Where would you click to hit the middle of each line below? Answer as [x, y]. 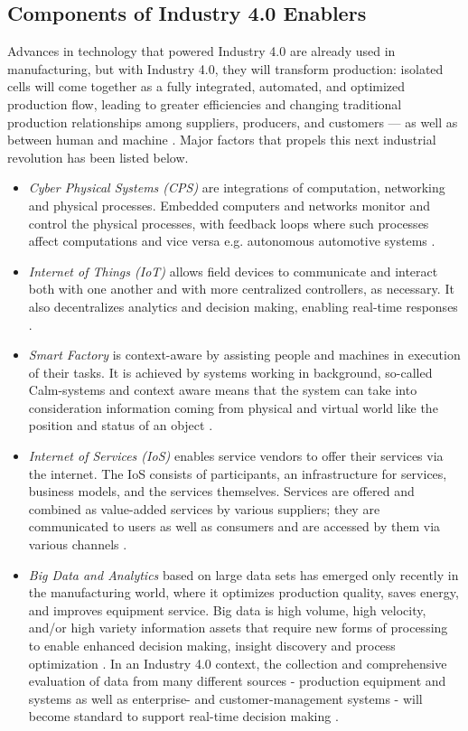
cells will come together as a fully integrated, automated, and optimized [206, 86]
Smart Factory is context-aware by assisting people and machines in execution [244, 355]
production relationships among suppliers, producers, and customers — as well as [233, 122]
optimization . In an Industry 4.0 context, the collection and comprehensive [238, 663]
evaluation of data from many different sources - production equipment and [237, 681]
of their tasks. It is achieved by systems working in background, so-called [230, 372]
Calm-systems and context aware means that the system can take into [223, 390]
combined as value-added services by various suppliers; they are [204, 508]
